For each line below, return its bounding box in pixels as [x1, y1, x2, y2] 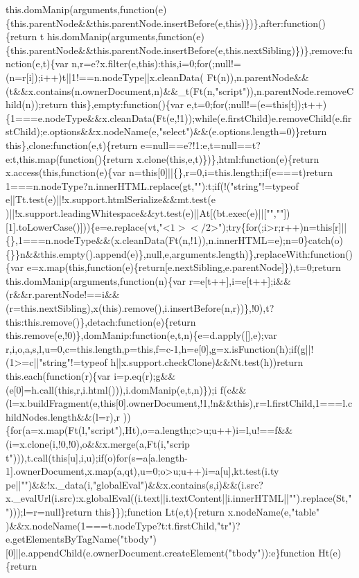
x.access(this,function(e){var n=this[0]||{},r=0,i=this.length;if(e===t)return [6, 165, 333, 179]
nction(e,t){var [6, 56, 69, 71]
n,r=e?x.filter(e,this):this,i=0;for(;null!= [71, 56, 241, 71]
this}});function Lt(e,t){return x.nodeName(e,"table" [95, 504, 319, 518]
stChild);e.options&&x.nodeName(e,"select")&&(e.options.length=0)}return [6, 124, 327, 139]
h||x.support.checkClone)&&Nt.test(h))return [110, 355, 304, 369]
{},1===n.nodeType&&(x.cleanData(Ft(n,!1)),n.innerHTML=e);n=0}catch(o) [6, 233, 343, 247]
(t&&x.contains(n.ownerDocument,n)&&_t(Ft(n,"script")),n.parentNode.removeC [6, 83, 354, 98]
